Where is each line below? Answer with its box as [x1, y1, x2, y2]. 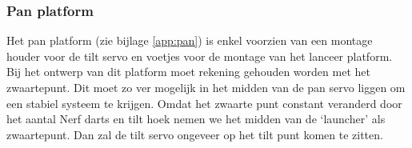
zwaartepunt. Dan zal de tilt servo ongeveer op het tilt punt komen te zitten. [6, 126, 383, 142]
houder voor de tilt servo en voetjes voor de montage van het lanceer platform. [6, 47, 393, 64]
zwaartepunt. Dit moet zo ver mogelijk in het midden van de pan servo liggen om [6, 79, 406, 95]
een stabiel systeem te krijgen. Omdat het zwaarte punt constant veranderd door [6, 94, 402, 111]
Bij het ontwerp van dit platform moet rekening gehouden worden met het [6, 63, 370, 80]
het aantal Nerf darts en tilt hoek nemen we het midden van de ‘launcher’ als [6, 110, 386, 127]
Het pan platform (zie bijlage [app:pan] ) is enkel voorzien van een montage [6, 32, 373, 49]
